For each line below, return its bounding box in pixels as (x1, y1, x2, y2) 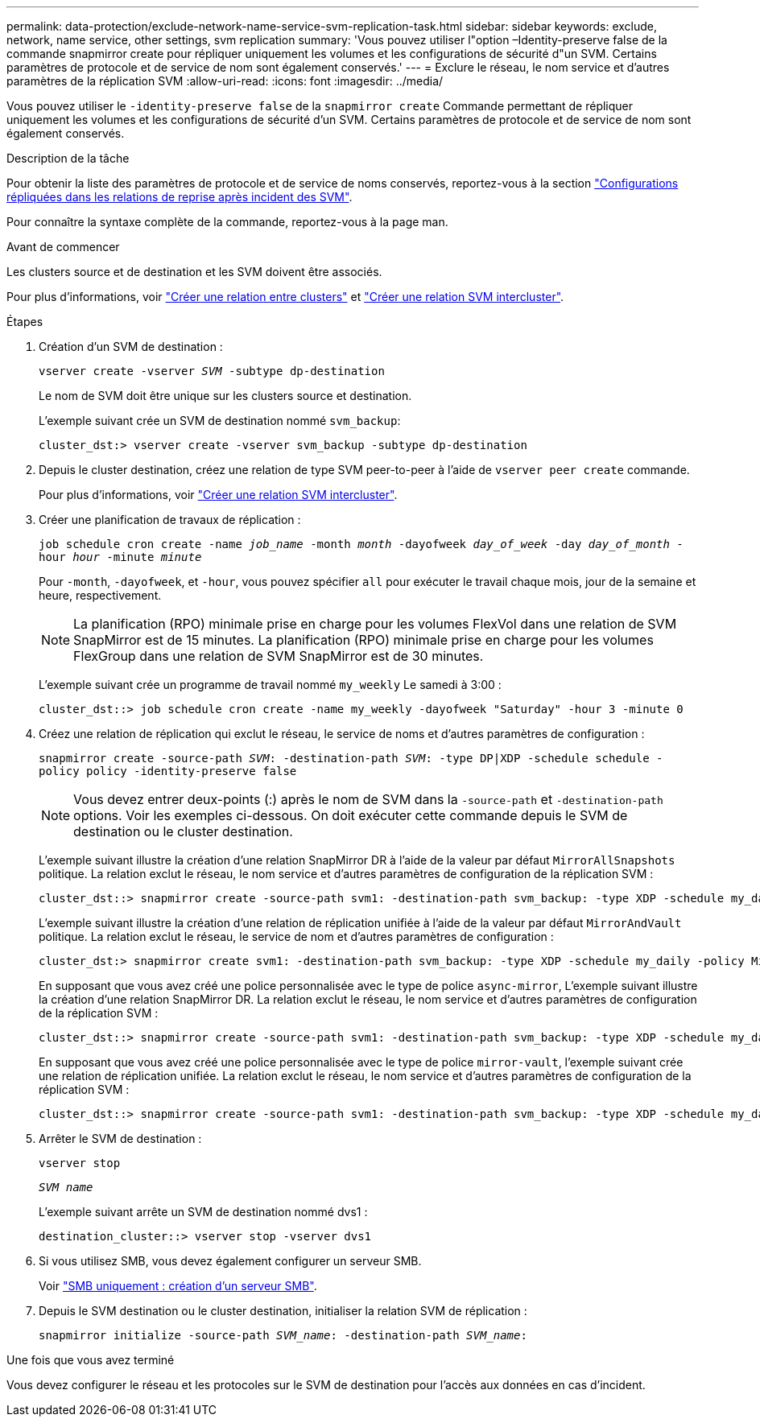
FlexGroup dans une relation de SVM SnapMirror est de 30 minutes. (73, 648, 484, 664)
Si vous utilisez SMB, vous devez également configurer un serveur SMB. (39, 1254, 422, 1268)
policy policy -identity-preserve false (39, 765, 297, 777)
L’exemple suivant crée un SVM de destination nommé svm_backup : (39, 414, 401, 427)
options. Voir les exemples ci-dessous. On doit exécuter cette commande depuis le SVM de (73, 807, 628, 823)
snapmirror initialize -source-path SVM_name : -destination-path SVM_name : (39, 1329, 527, 1342)
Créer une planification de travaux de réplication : (39, 513, 301, 526)
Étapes (6, 315, 43, 328)
